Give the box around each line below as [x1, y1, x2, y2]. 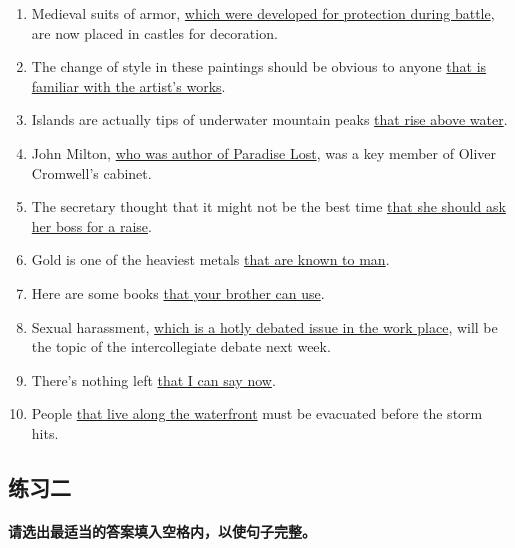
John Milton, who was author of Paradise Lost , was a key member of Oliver [31, 142, 497, 163]
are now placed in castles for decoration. [31, 22, 278, 43]
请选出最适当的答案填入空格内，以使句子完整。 [8, 520, 316, 541]
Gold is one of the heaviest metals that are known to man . [31, 249, 390, 270]
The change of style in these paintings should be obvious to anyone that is [31, 56, 487, 77]
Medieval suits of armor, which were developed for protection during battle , [31, 3, 495, 23]
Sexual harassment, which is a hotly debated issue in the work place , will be [31, 316, 498, 337]
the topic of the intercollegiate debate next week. [31, 336, 331, 357]
